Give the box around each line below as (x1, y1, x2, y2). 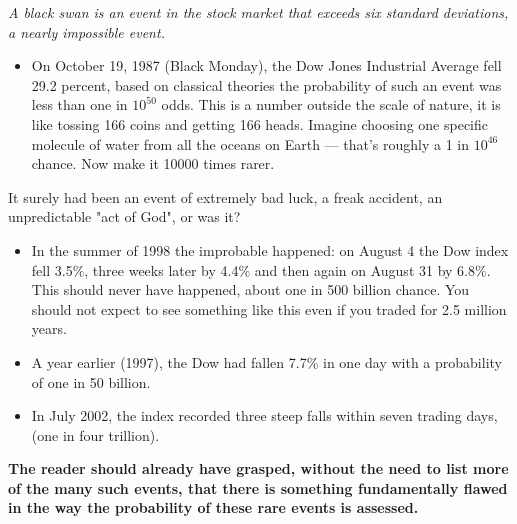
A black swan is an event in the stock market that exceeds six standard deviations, (8, 2, 509, 22)
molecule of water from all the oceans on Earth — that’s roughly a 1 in (31, 133, 470, 154)
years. (31, 318, 67, 339)
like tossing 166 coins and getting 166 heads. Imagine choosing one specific (31, 113, 488, 134)
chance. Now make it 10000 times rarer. (31, 153, 275, 174)
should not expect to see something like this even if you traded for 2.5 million (31, 298, 507, 319)
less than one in (31, 94, 128, 115)
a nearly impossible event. (8, 21, 165, 42)
